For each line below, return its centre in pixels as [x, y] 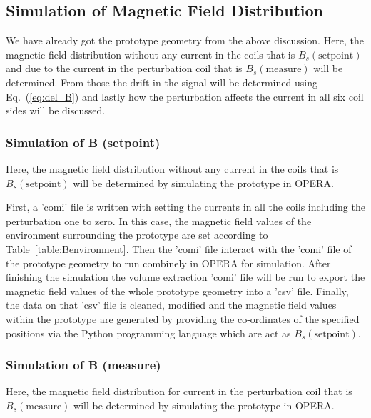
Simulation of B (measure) [83, 365]
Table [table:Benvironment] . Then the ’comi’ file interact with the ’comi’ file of [179, 248]
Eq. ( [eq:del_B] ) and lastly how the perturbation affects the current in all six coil [185, 96]
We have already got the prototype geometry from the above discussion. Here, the [185, 40]
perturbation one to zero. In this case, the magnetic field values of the [159, 220]
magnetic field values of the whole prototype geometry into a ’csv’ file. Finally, [177, 290]
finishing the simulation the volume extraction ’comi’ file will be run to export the [185, 277]
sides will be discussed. [56, 110]
